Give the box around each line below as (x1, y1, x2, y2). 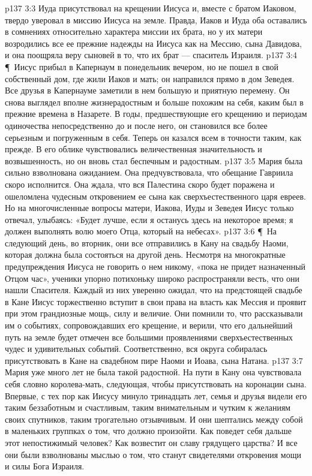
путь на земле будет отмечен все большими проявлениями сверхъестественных (5, 330, 293, 343)
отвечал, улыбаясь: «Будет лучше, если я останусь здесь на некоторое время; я (5, 213, 293, 225)
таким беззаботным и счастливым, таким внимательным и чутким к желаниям (5, 401, 291, 414)
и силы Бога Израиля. (5, 460, 85, 472)
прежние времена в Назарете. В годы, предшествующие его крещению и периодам (5, 107, 307, 120)
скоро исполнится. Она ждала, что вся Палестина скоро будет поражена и (5, 177, 275, 190)
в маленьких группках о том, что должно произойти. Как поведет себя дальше (5, 424, 292, 437)
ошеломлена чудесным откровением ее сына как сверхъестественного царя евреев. (5, 189, 306, 202)
